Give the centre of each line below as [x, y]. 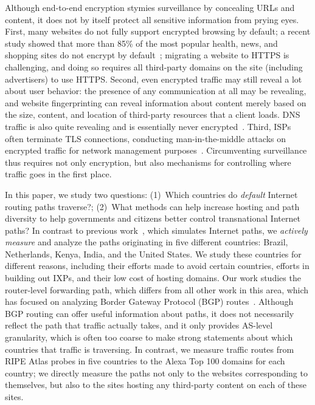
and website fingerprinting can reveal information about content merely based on [156, 102]
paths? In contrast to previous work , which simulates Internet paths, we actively [156, 230]
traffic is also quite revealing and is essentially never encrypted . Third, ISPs [148, 126]
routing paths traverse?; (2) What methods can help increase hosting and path [152, 206]
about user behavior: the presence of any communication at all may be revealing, [156, 91]
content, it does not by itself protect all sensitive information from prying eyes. [152, 19]
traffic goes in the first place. [58, 174]
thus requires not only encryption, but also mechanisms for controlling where [148, 162]
